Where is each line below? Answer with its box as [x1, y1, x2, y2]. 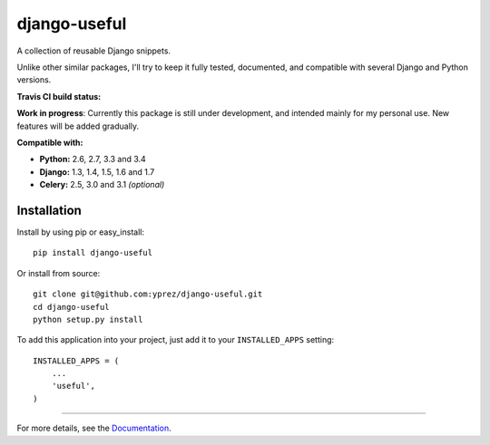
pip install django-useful [33, 247, 153, 258]
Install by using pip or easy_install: [16, 227, 145, 237]
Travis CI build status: [16, 91, 102, 102]
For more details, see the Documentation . [16, 422, 171, 434]
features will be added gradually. [16, 121, 140, 131]
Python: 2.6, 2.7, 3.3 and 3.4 [39, 154, 147, 165]
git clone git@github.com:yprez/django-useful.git [33, 289, 263, 299]
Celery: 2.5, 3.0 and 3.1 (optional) [39, 179, 165, 190]
